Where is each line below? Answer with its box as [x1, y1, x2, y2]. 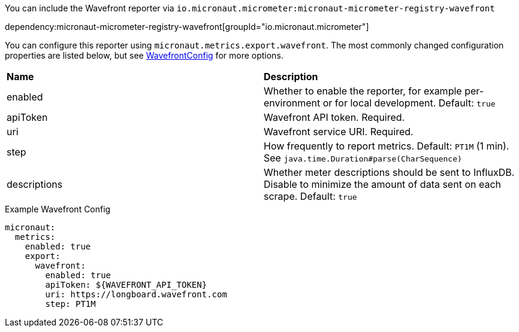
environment [264, 97, 321, 109]
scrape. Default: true [264, 190, 357, 202]
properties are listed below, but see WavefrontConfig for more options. [5, 50, 283, 60]
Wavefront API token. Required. [264, 111, 405, 123]
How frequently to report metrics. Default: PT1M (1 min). [264, 140, 509, 152]
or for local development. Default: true [322, 97, 496, 109]
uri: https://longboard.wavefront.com [45, 290, 227, 299]
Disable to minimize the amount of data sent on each [264, 178, 501, 190]
